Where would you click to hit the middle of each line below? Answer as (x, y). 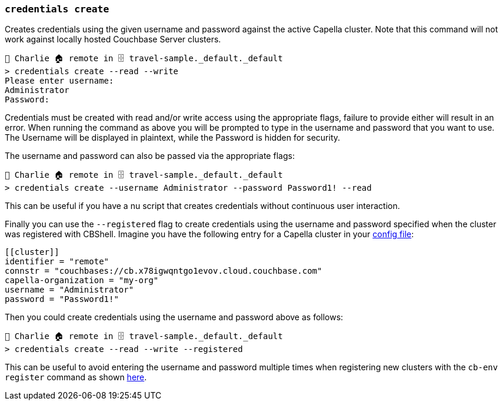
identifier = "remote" (57, 262)
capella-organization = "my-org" (82, 280)
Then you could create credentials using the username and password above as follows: (174, 317)
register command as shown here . (76, 377)
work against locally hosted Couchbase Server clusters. (113, 39)
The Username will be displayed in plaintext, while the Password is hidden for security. (173, 138)
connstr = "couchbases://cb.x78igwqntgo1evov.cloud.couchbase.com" (164, 271)
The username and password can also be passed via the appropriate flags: (150, 156)
